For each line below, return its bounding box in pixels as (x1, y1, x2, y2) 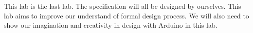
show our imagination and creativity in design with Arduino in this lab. (4, 20, 217, 30)
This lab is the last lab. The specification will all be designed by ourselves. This (4, 1, 241, 11)
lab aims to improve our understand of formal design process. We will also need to (4, 10, 249, 20)
